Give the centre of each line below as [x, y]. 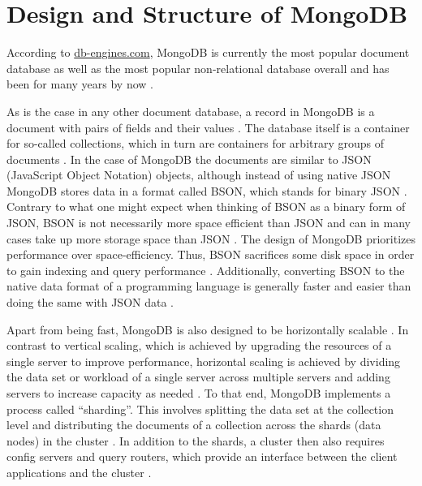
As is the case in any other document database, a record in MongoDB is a [191, 111]
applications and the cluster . [79, 472]
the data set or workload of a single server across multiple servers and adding [198, 377]
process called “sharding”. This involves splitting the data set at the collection [200, 409]
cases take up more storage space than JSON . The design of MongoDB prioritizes [211, 238]
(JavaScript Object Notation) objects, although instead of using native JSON [199, 175]
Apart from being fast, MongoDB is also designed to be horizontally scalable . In [208, 329]
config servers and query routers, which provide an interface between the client [202, 456]
